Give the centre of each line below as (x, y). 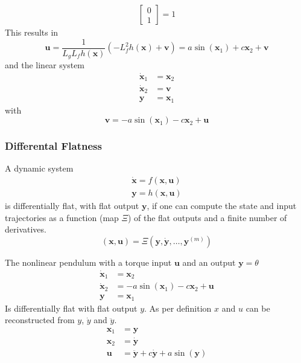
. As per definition (178, 308)
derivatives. (26, 229)
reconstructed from (40, 320)
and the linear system (45, 65)
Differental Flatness (53, 146)
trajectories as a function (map (62, 217)
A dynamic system (39, 168)
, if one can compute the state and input (222, 206)
